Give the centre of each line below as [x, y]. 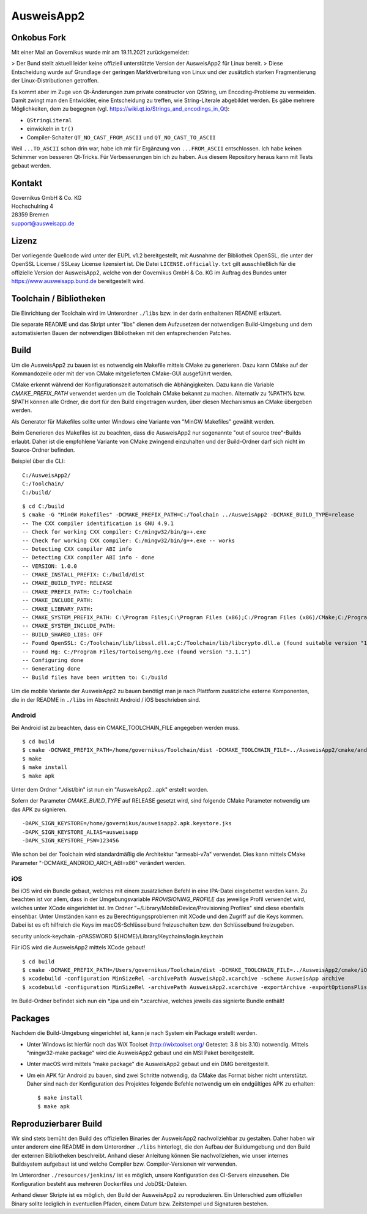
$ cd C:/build [43, 506]
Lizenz [24, 241]
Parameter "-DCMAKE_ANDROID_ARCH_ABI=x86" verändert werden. [98, 863]
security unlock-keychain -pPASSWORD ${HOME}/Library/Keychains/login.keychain [117, 936]
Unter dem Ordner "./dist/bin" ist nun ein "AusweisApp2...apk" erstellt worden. [110, 790]
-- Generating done [51, 669]
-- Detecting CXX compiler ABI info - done [88, 557]
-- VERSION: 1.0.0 [50, 566]
